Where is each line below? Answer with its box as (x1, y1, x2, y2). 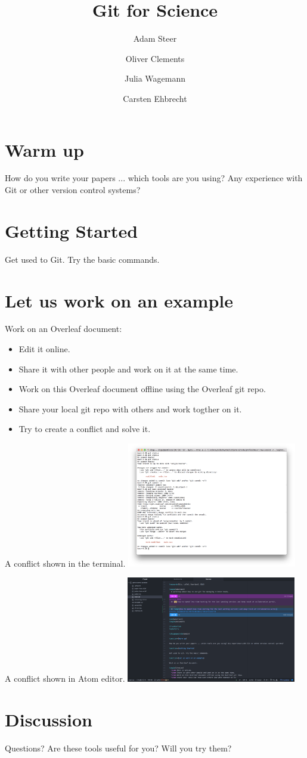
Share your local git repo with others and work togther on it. (18, 402, 242, 415)
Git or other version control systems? (5, 184, 141, 196)
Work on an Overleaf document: (5, 322, 122, 335)
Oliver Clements (125, 52, 185, 64)
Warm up (5, 137, 84, 161)
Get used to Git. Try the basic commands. (5, 253, 160, 265)
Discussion (5, 707, 92, 732)
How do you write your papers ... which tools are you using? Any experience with (5, 172, 303, 184)
